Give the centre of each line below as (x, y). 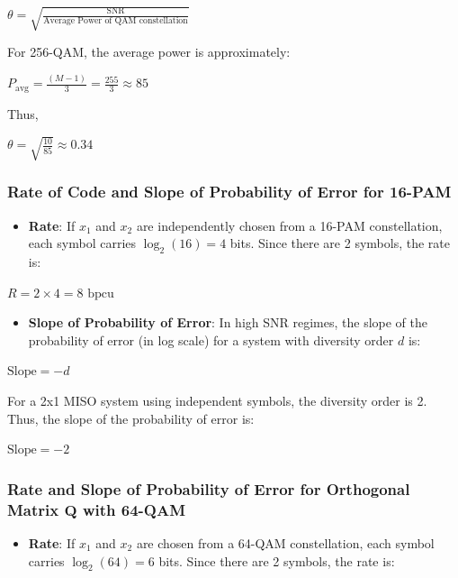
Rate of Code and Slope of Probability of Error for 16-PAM (229, 192)
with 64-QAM (134, 509)
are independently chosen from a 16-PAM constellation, (289, 225)
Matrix (33, 509)
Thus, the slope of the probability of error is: (131, 418)
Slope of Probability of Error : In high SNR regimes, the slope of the (228, 322)
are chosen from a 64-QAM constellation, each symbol (285, 542)
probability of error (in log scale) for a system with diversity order (211, 339)
